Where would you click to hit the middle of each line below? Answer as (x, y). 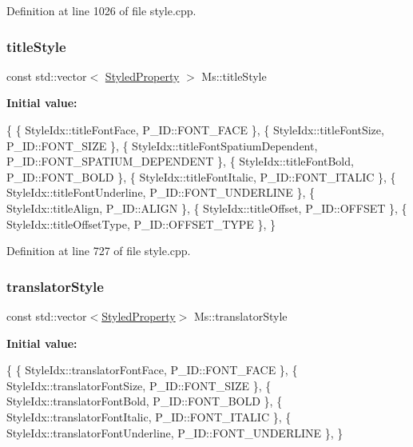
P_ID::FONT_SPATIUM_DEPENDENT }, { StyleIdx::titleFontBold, (180, 161)
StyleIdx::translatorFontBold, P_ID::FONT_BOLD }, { (145, 401)
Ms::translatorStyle (240, 315)
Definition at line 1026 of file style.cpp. (101, 10)
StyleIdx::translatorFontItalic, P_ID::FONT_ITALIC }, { (149, 416)
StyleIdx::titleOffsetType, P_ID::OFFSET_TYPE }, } (141, 223)
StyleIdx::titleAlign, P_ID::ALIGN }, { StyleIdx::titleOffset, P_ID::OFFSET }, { (207, 208)
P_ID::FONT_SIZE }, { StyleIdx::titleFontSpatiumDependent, (162, 145)
